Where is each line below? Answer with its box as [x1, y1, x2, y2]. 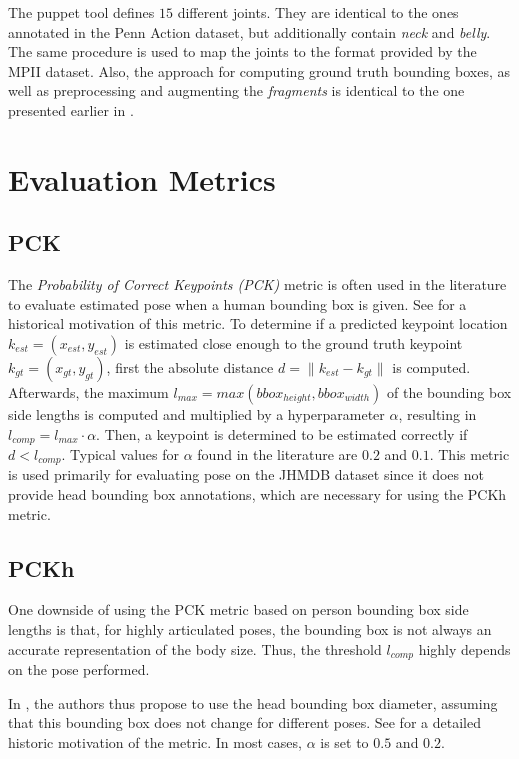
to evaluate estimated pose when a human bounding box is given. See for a [8, 293, 467, 314]
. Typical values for [61, 443, 180, 464]
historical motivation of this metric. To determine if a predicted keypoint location [8, 313, 508, 334]
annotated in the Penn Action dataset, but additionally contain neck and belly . [8, 21, 491, 42]
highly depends [418, 638, 511, 659]
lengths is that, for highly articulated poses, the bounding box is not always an [8, 619, 492, 639]
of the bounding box [387, 381, 512, 402]
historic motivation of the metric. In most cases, [8, 731, 302, 752]
